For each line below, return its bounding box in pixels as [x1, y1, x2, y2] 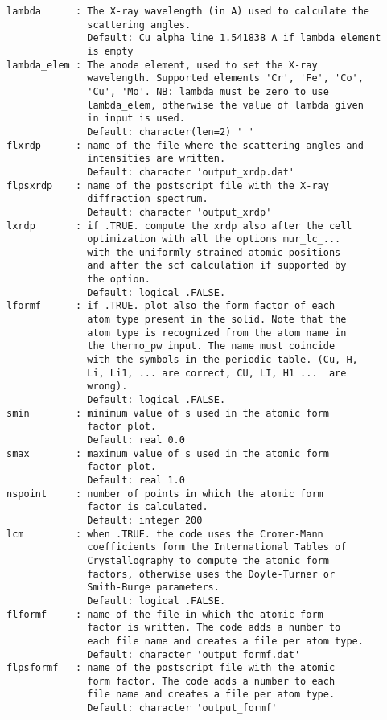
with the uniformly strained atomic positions [87, 246, 341, 258]
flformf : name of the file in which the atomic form [6, 608, 323, 620]
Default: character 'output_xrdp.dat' [87, 166, 294, 178]
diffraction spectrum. [87, 193, 208, 205]
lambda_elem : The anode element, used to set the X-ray [6, 59, 318, 71]
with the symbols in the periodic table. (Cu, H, [87, 354, 358, 366]
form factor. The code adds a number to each [87, 675, 336, 687]
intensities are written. [87, 153, 226, 165]
